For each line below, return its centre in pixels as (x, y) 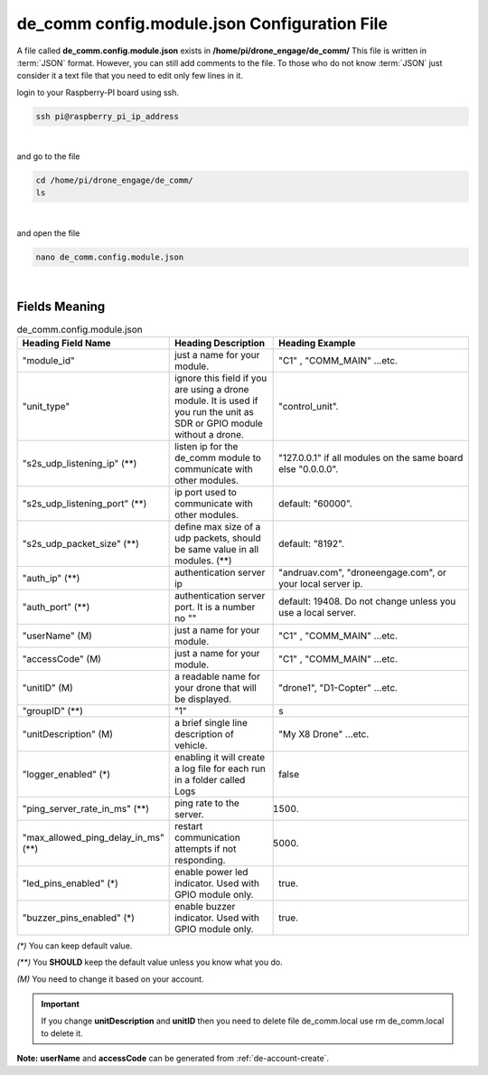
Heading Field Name (67, 344)
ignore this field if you (221, 378)
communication (208, 838)
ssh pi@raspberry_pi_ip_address (108, 116)
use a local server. (318, 613)
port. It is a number (215, 608)
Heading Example (317, 344)
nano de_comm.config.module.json (110, 257)
